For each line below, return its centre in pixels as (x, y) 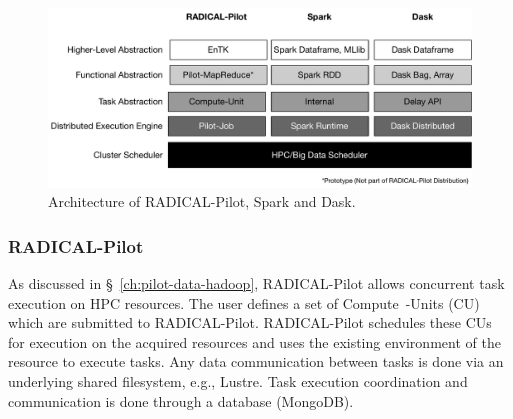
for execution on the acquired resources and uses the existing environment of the (254, 341)
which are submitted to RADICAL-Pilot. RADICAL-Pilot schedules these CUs (250, 322)
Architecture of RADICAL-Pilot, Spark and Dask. (202, 201)
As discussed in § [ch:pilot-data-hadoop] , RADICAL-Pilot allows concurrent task (256, 283)
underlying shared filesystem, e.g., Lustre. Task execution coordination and (238, 381)
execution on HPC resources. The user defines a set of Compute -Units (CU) (244, 302)
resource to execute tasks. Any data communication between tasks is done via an (256, 361)
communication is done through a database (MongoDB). (181, 400)
